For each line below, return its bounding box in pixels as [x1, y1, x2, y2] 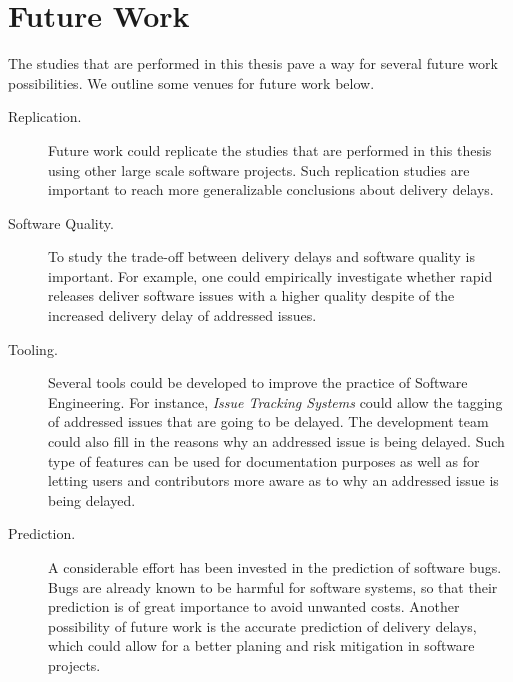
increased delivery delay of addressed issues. [48, 305, 317, 326]
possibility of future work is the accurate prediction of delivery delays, [48, 615, 477, 636]
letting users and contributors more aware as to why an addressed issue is [48, 470, 499, 491]
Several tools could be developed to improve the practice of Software [48, 372, 468, 393]
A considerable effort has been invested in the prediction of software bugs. [48, 557, 502, 577]
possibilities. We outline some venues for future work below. [8, 72, 375, 93]
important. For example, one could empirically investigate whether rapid [48, 265, 493, 286]
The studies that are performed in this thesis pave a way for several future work [8, 53, 498, 74]
